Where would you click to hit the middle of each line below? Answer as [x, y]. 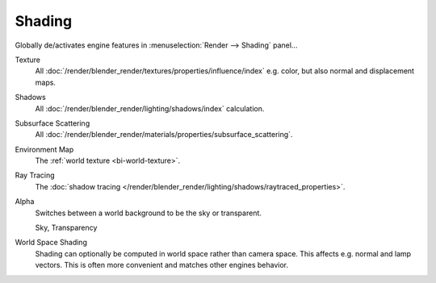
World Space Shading [51, 243]
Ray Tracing [35, 175]
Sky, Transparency [66, 228]
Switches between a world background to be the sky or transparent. [149, 213]
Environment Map [44, 149]
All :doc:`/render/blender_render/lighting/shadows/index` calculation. [150, 108]
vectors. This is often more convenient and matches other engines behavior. [162, 265]
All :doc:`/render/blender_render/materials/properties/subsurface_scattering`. [164, 135]
